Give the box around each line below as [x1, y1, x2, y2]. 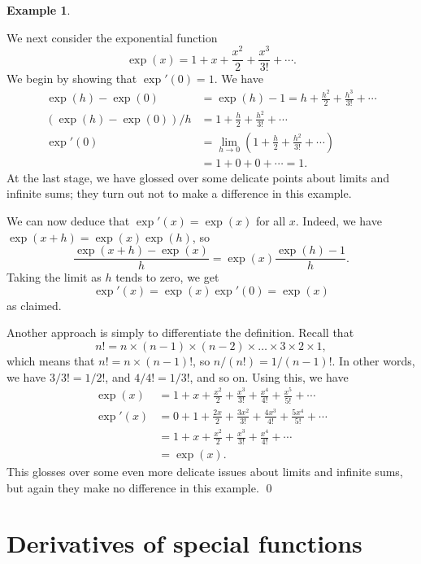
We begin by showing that [7, 70, 137, 87]
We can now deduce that [7, 212, 130, 230]
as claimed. [7, 296, 62, 313]
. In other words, [332, 352, 415, 369]
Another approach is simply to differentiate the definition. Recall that [7, 324, 354, 341]
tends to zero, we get [115, 269, 219, 286]
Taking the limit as [7, 269, 102, 286]
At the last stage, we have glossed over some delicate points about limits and [7, 168, 390, 186]
